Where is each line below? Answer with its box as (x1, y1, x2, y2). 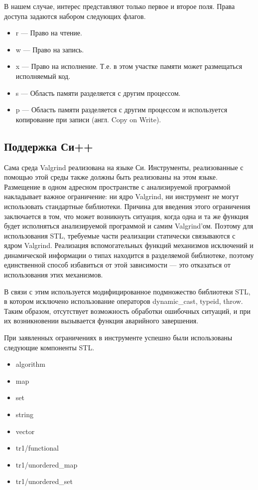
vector (15, 426, 35, 436)
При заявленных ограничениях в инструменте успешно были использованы (4, 332, 233, 343)
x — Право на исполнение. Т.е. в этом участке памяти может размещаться (15, 61, 243, 71)
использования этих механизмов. (4, 269, 103, 280)
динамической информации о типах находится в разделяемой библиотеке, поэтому (4, 249, 254, 260)
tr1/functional (15, 443, 59, 453)
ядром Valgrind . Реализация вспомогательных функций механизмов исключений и (4, 240, 254, 250)
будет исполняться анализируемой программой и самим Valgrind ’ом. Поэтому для (4, 221, 254, 231)
